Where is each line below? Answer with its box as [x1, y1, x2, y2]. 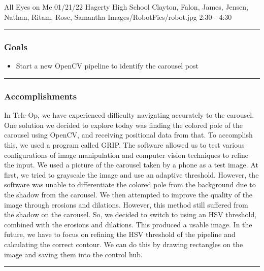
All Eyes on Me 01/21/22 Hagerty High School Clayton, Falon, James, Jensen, [4, 2, 248, 12]
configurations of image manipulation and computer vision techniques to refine [4, 149, 249, 160]
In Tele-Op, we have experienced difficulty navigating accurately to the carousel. [4, 110, 254, 120]
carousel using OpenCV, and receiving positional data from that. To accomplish [4, 129, 253, 140]
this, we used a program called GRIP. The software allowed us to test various [4, 140, 245, 150]
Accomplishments [4, 89, 77, 102]
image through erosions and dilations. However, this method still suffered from [4, 199, 248, 210]
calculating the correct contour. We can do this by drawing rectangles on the [4, 239, 243, 249]
